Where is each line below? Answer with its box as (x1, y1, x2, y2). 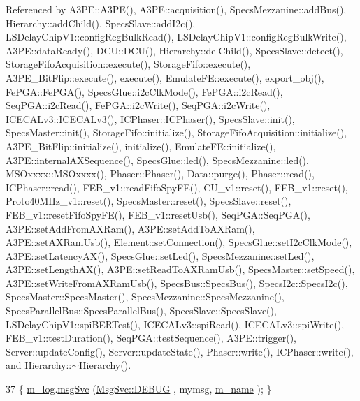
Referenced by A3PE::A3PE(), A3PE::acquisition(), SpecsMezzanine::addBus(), (6, 2, 347, 16)
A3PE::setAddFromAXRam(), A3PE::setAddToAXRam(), (6, 221, 255, 235)
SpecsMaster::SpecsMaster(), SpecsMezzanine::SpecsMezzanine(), (6, 289, 285, 304)
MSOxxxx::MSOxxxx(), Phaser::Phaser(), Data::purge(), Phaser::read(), (6, 166, 315, 181)
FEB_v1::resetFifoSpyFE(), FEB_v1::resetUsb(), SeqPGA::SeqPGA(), (6, 207, 310, 221)
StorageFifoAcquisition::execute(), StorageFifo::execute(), (6, 57, 251, 71)
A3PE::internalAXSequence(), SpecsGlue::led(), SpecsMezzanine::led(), (6, 152, 309, 167)
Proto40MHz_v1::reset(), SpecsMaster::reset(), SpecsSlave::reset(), (6, 194, 291, 208)
